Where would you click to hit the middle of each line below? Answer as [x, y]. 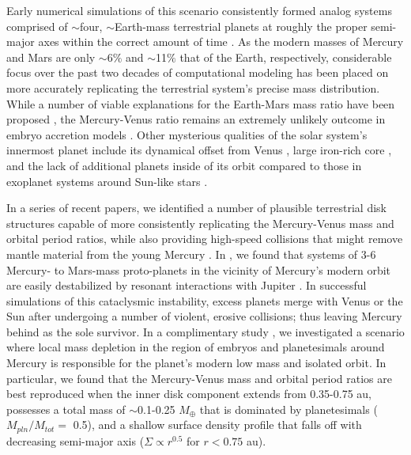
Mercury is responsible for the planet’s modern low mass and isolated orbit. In [196, 363]
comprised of [37, 26]
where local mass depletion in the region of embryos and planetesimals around [196, 347]
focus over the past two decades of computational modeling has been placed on [198, 72]
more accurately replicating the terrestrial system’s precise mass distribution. [193, 87]
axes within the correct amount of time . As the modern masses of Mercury [221, 42]
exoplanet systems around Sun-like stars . [107, 181]
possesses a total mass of [66, 409]
